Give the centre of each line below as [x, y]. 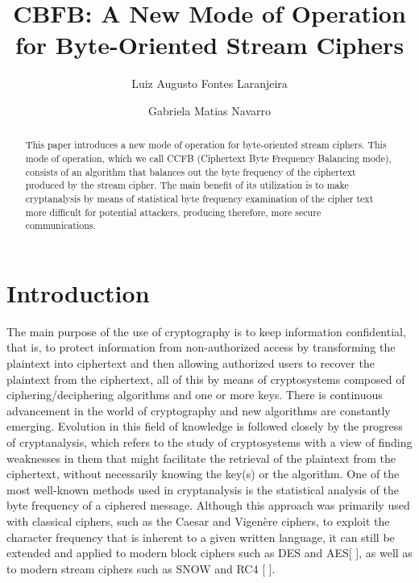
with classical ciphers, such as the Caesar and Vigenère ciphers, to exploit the [198, 521]
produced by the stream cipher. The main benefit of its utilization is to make [187, 185]
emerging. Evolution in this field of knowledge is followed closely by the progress [205, 426]
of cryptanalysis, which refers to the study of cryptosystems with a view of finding [209, 441]
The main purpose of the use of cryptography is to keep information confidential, [206, 331]
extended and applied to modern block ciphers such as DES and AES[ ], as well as [209, 553]
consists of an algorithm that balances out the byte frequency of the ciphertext [191, 171]
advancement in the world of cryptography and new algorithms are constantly [199, 410]
